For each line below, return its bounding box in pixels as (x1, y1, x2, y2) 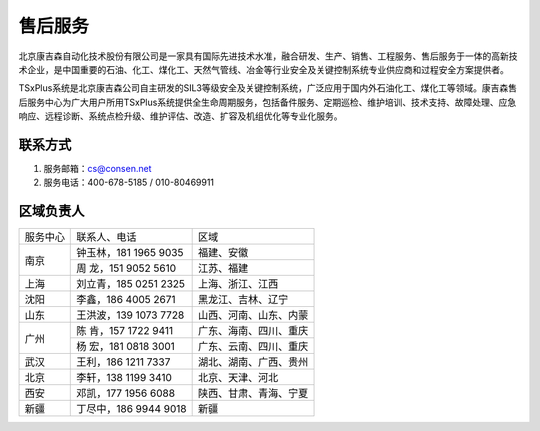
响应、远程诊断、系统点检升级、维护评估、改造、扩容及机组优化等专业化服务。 (18, 110, 343, 122)
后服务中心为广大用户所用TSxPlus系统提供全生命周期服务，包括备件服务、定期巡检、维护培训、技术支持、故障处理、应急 (18, 96, 517, 108)
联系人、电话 (76, 230, 137, 244)
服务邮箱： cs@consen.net (43, 163, 152, 175)
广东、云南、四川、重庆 (197, 340, 309, 354)
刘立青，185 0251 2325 (76, 277, 185, 291)
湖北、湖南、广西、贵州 (197, 355, 309, 369)
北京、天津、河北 (197, 371, 279, 385)
